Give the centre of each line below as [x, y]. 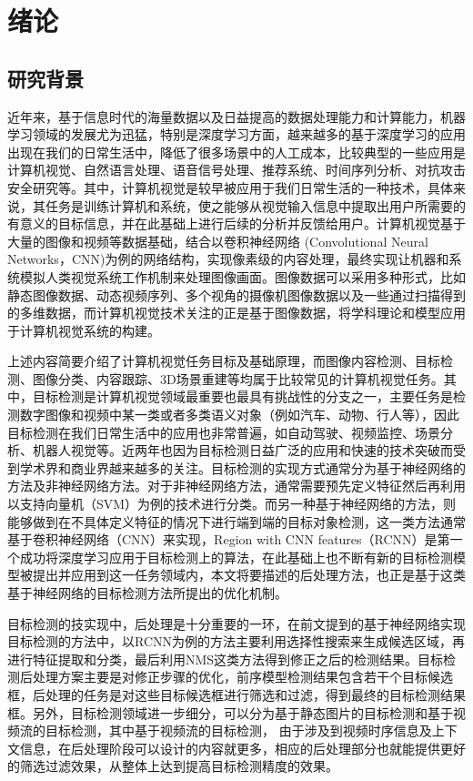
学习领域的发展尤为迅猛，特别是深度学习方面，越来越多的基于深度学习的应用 [236, 134]
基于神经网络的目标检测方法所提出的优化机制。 [147, 593]
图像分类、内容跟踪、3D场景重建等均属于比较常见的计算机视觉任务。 [238, 378]
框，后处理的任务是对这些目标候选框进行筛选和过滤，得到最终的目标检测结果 [236, 694]
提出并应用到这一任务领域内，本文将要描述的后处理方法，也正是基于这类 [249, 575]
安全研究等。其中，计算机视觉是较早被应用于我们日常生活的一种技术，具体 [230, 187]
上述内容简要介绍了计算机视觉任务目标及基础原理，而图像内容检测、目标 [224, 361]
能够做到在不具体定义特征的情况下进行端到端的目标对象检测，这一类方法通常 [236, 521]
